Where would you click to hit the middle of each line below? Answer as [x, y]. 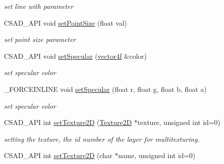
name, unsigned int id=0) [157, 155]
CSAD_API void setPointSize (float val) [66, 22]
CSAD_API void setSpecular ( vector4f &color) [75, 56]
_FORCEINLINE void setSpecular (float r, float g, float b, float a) [105, 89]
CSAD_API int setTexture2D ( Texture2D [68, 122]
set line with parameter [39, 6]
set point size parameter [40, 39]
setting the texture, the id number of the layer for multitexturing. [102, 139]
